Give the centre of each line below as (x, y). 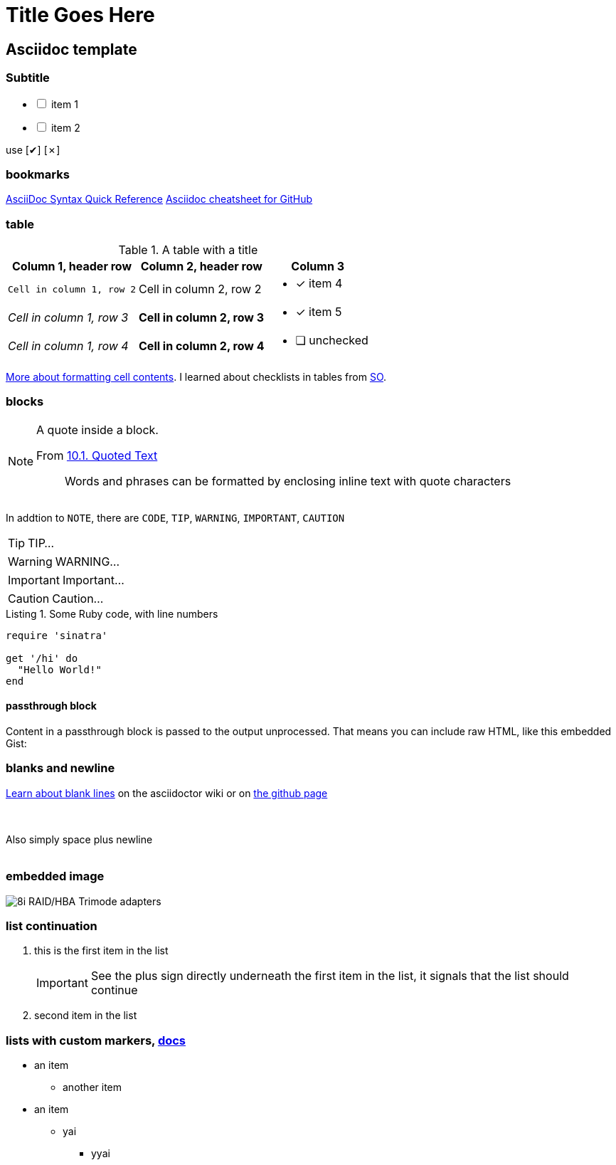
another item (92, 1087)
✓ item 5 (319, 312)
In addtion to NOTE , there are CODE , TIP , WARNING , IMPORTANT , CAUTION (175, 517)
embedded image (55, 876)
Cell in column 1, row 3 (68, 318)
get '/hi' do (42, 658)
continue (114, 990)
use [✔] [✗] (33, 149)
